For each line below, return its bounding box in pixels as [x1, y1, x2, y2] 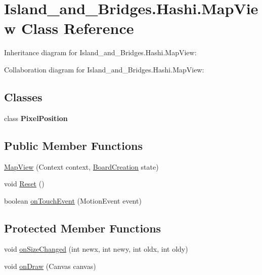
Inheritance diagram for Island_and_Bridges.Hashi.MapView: [4, 47, 197, 58]
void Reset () [4, 178, 45, 189]
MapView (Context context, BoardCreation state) [4, 161, 159, 172]
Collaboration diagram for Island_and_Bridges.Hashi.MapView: [4, 64, 204, 74]
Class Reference [21, 18, 134, 38]
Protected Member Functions [4, 220, 161, 235]
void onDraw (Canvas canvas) [4, 261, 96, 271]
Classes [4, 89, 42, 104]
